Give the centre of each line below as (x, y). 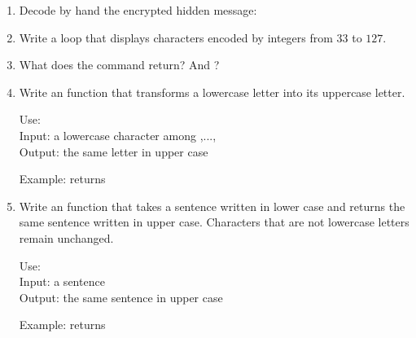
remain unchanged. (66, 237)
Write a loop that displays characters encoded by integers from (176, 37)
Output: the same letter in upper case (114, 151)
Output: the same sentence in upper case (121, 297)
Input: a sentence (62, 281)
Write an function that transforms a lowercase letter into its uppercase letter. (212, 92)
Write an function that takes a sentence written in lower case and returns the (212, 206)
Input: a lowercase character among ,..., (118, 135)
